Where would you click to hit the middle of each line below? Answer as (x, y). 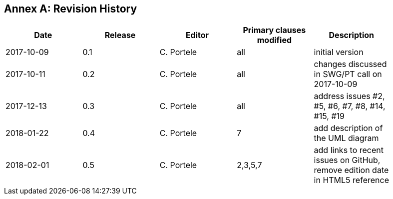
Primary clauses (274, 30)
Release (120, 35)
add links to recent (349, 150)
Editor (197, 35)
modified (274, 40)
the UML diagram (346, 138)
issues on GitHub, (347, 160)
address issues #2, (349, 96)
